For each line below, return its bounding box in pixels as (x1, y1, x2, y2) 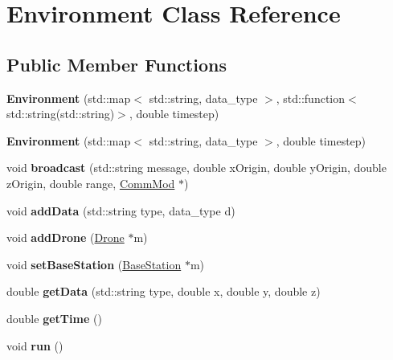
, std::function (276, 89, 346, 106)
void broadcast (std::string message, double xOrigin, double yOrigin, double (6, 159, 387, 176)
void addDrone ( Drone (6, 229, 125, 246)
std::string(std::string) (6, 105, 115, 122)
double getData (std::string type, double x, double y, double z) (6, 283, 321, 300)
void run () (6, 337, 63, 354)
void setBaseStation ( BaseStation (6, 256, 182, 272)
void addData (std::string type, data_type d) (6, 202, 235, 219)
